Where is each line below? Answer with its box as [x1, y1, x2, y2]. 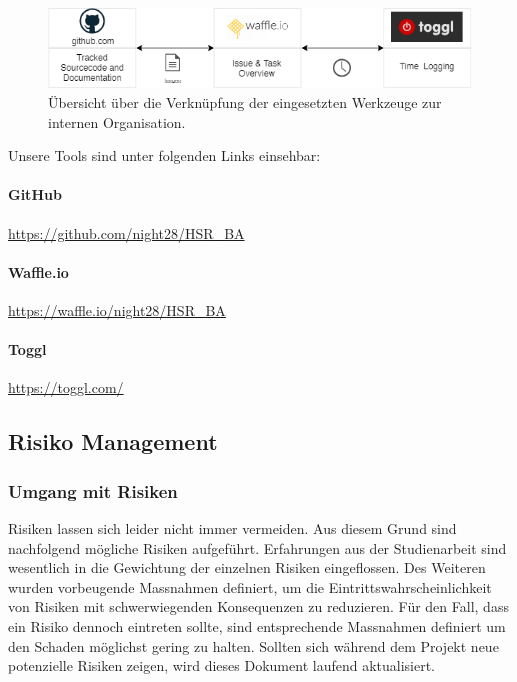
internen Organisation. [48, 111, 186, 132]
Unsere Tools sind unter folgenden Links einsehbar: [8, 145, 321, 166]
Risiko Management [8, 426, 218, 457]
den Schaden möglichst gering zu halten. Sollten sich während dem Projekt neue [8, 635, 499, 656]
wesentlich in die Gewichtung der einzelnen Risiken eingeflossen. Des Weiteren [8, 557, 486, 578]
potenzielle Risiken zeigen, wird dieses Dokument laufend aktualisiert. [8, 655, 435, 676]
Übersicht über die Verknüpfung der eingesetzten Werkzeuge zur [48, 92, 442, 113]
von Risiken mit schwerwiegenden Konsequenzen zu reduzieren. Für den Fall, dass [8, 596, 509, 617]
